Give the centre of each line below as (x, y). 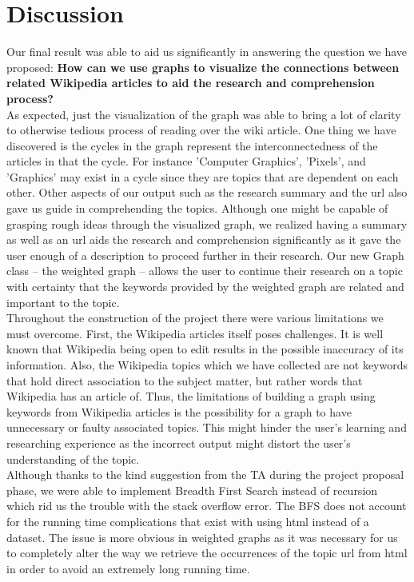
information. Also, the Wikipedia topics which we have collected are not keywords (207, 365)
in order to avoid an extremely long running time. (128, 568)
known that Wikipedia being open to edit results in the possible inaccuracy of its (205, 349)
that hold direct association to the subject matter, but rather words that (185, 380)
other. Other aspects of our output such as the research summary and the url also (207, 192)
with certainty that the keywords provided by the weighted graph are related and (205, 287)
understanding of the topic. (73, 458)
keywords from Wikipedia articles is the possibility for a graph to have (179, 411)
